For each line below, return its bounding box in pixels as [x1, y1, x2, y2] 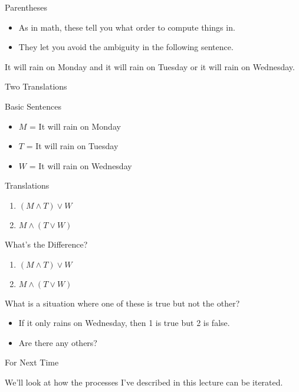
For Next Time [5, 356, 59, 368]
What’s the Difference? [5, 238, 88, 250]
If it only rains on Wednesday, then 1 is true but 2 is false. [18, 317, 230, 329]
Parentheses [5, 1, 47, 13]
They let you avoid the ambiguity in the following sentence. [18, 41, 234, 53]
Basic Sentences [5, 100, 61, 112]
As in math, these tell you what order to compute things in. [18, 21, 235, 33]
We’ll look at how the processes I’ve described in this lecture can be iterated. [5, 375, 283, 388]
